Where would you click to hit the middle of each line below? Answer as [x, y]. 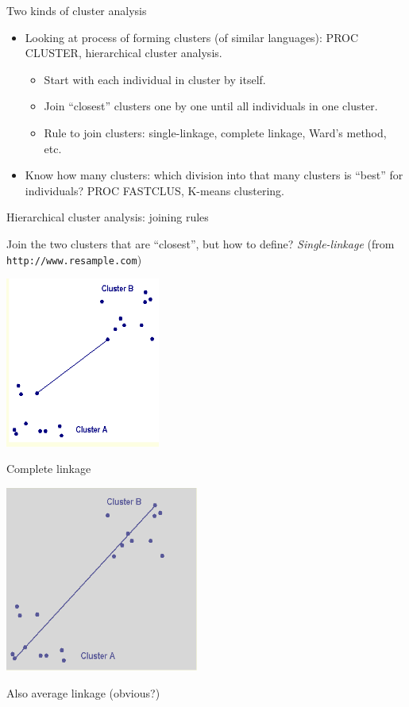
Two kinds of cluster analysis [77, 10]
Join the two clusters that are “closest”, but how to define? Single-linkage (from [201, 243]
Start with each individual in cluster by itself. [155, 79]
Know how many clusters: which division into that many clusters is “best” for [214, 175]
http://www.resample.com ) [74, 259]
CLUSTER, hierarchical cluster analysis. [123, 53]
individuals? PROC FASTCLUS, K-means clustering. [154, 190]
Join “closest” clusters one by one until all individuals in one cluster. [211, 106]
